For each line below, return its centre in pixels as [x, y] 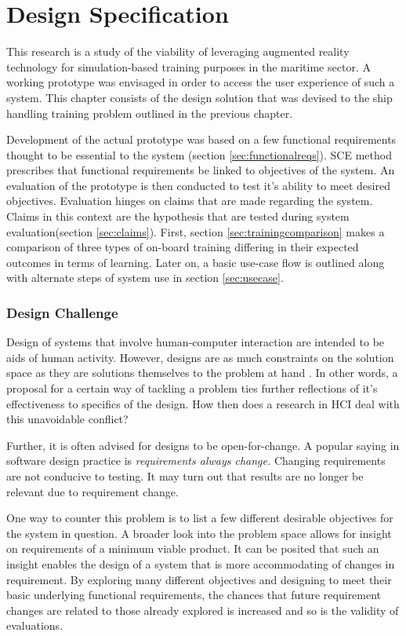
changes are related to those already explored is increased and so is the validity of [203, 610]
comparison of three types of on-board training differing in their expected [183, 247]
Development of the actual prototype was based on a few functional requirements [201, 139]
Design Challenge [62, 312]
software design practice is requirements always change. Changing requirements [196, 461]
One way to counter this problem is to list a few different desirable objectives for [200, 518]
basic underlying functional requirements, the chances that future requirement [194, 595]
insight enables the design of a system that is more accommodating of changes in [201, 563]
